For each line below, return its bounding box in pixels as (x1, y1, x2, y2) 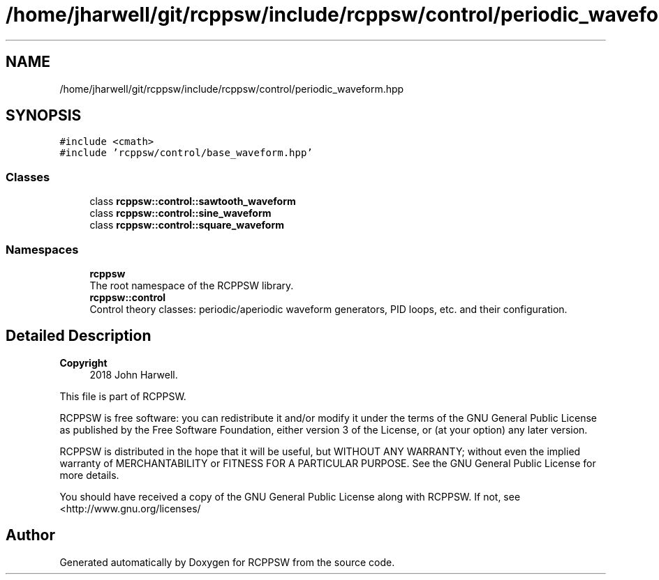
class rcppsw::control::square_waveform (89, 219, 285, 231)
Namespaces (6, 242, 79, 257)
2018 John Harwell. (89, 368, 178, 381)
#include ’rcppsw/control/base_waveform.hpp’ (59, 147, 313, 159)
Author (6, 526, 55, 544)
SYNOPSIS (6, 107, 82, 125)
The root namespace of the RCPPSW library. (89, 279, 294, 291)
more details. (59, 468, 119, 481)
